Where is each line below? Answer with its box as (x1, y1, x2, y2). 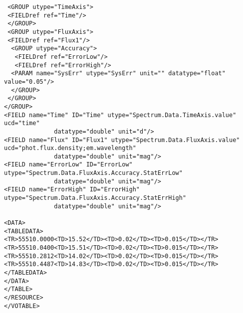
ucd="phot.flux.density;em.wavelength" (4, 145, 136, 152)
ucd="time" (4, 120, 40, 127)
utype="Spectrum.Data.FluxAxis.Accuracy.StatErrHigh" (4, 194, 187, 202)
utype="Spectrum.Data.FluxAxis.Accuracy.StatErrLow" (4, 169, 183, 177)
